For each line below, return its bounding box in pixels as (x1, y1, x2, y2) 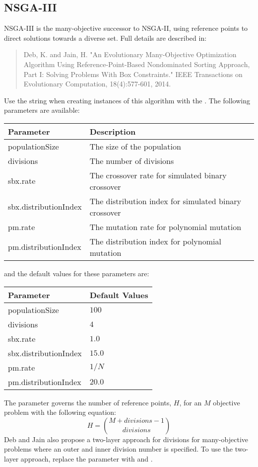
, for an (179, 397, 202, 407)
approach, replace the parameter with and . (20, 453, 153, 464)
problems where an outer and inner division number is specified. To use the (4, 444, 233, 454)
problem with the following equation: (4, 407, 117, 417)
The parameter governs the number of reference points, (4, 397, 172, 407)
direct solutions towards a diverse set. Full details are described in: (4, 32, 207, 43)
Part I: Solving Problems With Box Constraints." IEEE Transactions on (23, 69, 243, 79)
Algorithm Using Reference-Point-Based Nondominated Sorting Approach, (23, 59, 250, 69)
